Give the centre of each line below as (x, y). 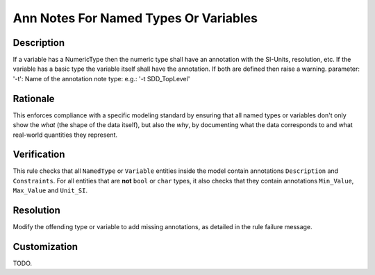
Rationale (34, 98)
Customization (45, 247)
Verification (39, 155)
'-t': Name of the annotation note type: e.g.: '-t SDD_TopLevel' (101, 78)
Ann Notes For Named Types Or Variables (135, 18)
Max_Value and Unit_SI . (50, 190)
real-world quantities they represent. (65, 135)
